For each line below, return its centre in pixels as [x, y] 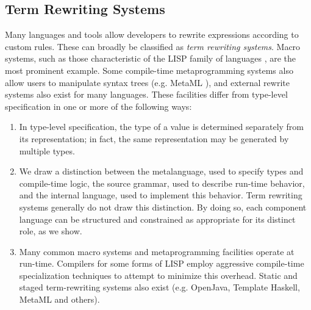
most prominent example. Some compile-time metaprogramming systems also [149, 70]
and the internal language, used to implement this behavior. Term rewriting [161, 195]
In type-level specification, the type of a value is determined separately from [162, 127]
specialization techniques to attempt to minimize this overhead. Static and [158, 275]
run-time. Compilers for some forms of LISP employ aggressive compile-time [162, 263]
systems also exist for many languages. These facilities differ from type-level [146, 94]
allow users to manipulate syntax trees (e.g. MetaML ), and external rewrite [147, 82]
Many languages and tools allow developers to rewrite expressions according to [152, 34]
